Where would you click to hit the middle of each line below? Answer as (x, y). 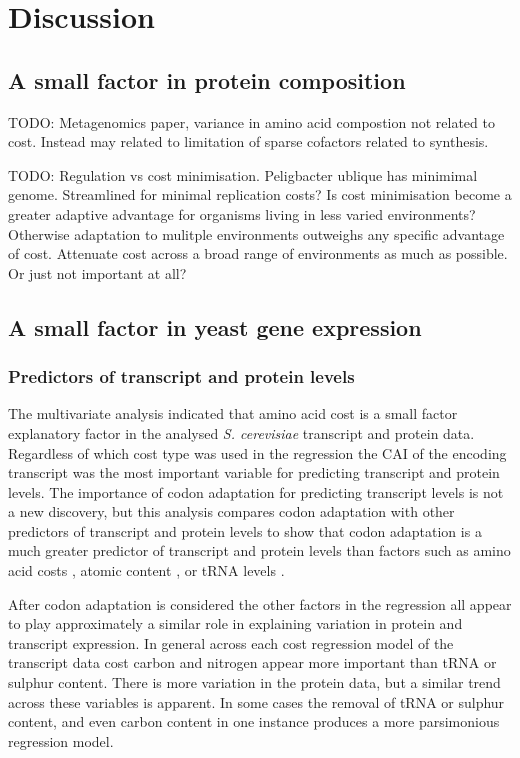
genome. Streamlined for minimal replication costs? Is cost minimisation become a (260, 194)
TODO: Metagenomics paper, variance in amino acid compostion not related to (251, 121)
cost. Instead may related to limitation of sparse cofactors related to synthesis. (248, 141)
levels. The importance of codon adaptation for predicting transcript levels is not (256, 491)
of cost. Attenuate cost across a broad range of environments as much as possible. (258, 253)
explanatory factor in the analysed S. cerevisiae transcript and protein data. (241, 432)
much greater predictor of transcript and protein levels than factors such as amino (259, 550)
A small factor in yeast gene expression (215, 326)
